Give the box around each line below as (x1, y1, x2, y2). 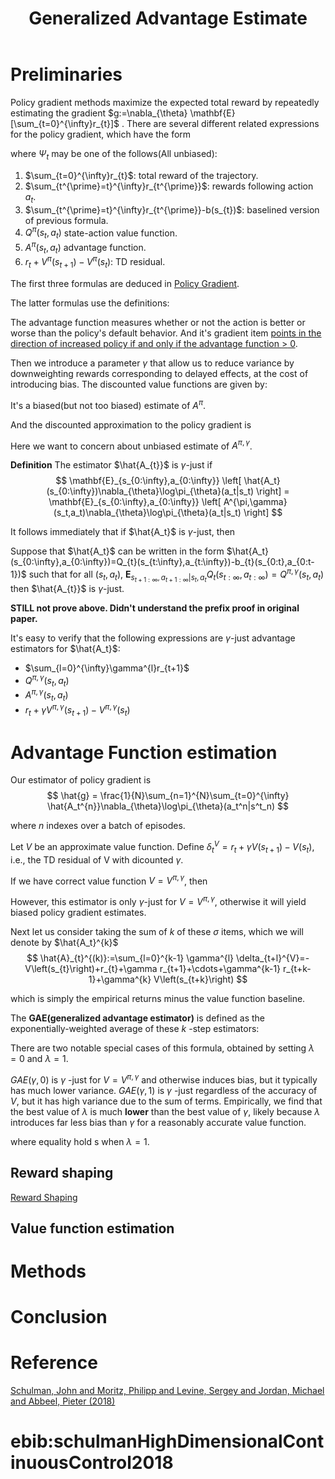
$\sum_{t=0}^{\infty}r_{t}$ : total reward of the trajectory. (24, 169, 259, 181)
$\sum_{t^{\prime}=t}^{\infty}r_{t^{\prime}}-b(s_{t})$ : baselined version (24, 203, 320, 216)
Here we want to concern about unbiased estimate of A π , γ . (10, 438, 253, 452)
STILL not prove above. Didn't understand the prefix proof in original (10, 602, 300, 614)
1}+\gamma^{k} (88, 973, 152, 986)
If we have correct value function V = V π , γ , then (10, 873, 208, 887)
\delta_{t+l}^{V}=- (236, 952, 310, 964)
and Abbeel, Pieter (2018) (10, 1395, 116, 1407)
